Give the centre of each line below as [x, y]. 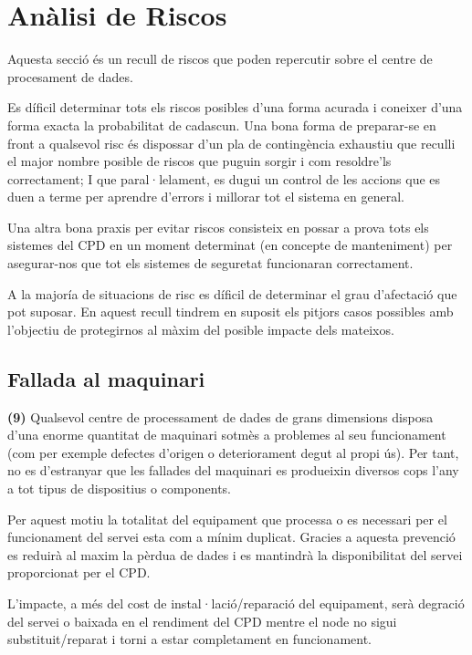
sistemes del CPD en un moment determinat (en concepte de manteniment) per [230, 245]
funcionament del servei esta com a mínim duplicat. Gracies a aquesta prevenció [231, 537]
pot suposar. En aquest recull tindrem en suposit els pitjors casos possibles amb [231, 312]
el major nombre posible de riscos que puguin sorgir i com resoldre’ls [199, 161]
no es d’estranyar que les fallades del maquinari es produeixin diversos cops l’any [233, 470]
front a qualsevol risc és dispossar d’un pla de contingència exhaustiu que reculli [231, 143]
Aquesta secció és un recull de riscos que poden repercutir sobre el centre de [220, 59]
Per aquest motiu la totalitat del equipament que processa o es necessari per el [227, 519]
